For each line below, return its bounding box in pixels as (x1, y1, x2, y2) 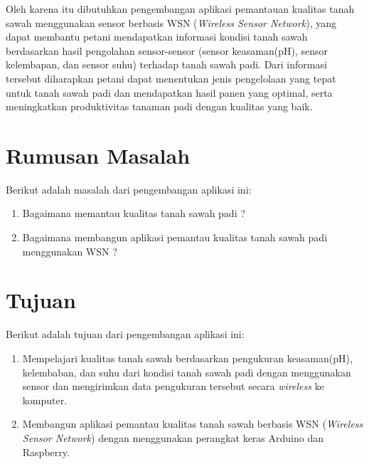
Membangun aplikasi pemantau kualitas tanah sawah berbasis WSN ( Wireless (22, 416, 363, 431)
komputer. (22, 392, 68, 407)
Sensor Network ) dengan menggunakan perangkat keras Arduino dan (22, 430, 323, 445)
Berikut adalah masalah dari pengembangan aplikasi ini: (6, 181, 252, 196)
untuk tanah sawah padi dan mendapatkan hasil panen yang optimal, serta (6, 85, 333, 100)
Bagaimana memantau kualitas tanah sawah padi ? (22, 206, 245, 221)
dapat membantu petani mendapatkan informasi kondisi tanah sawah (6, 29, 308, 44)
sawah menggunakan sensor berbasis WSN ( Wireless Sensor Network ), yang (6, 15, 337, 30)
